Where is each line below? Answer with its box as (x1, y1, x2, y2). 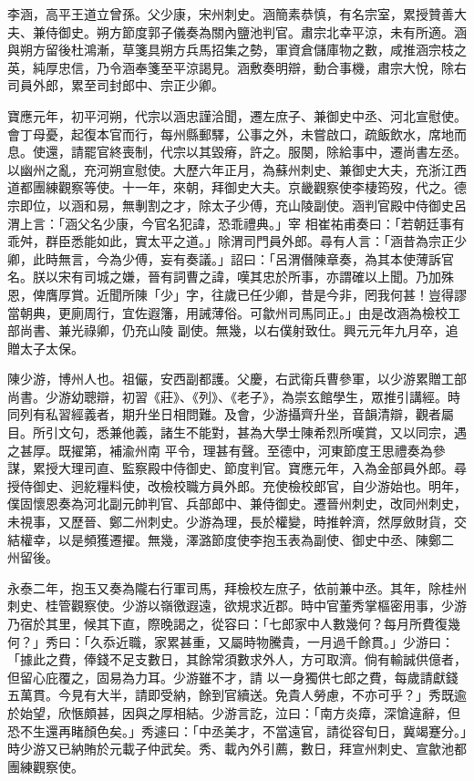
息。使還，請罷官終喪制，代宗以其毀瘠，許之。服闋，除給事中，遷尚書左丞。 (7, 142, 467, 161)
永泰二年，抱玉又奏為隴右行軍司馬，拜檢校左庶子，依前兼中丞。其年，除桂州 (7, 578, 467, 597)
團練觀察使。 (7, 756, 84, 776)
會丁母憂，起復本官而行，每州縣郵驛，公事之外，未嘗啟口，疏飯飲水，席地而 (7, 124, 467, 143)
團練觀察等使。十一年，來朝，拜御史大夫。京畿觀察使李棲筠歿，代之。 (32, 178, 454, 197)
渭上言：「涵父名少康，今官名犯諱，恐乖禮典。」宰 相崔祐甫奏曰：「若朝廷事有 (7, 213, 465, 232)
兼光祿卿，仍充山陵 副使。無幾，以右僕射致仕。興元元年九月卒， (57, 321, 446, 340)
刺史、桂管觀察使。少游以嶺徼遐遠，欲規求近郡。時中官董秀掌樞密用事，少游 (7, 596, 467, 615)
